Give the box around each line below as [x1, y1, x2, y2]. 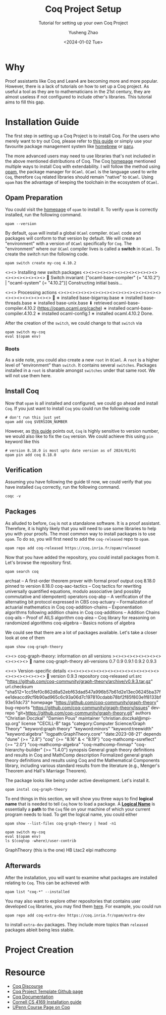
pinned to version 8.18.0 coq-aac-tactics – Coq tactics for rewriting [5, 583, 142, 589]
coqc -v [5, 494, 21, 499]
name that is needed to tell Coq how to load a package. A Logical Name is [5, 801, 155, 807]
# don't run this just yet [5, 415, 61, 420]
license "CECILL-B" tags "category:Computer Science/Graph [21, 720, 146, 726]
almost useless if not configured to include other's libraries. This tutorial [5, 94, 152, 100]
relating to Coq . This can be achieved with [5, 880, 90, 886]
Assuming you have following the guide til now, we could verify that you [5, 479, 152, 485]
